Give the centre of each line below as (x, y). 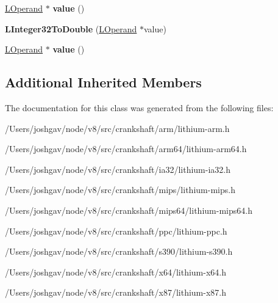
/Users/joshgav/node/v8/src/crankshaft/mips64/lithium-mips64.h (129, 210)
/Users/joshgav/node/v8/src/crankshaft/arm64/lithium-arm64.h (126, 149)
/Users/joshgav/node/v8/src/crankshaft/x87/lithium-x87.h (116, 292)
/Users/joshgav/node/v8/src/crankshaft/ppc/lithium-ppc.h (116, 231)
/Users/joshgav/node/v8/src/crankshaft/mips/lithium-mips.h (120, 190)
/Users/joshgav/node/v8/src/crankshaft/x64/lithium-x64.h (116, 272)
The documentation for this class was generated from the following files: (139, 107)
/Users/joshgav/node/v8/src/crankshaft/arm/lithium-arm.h (117, 128)
